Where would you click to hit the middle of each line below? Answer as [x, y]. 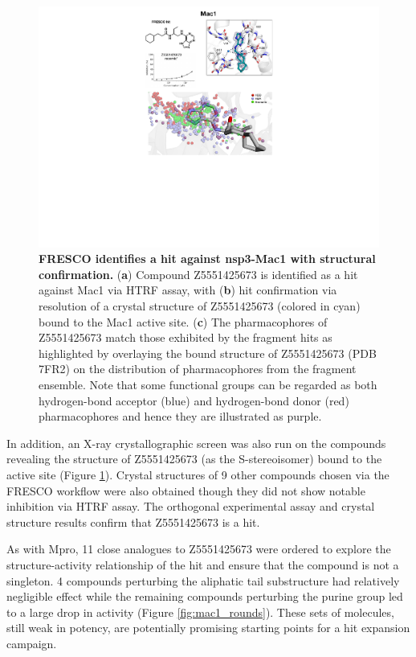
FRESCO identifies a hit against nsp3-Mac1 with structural [207, 259]
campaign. [32, 643]
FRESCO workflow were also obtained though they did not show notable [186, 490]
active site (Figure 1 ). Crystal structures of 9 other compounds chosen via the [198, 474]
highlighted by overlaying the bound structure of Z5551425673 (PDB [208, 353]
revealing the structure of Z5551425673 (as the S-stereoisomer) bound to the [194, 459]
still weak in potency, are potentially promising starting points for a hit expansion [208, 628]
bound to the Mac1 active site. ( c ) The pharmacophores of [183, 321]
